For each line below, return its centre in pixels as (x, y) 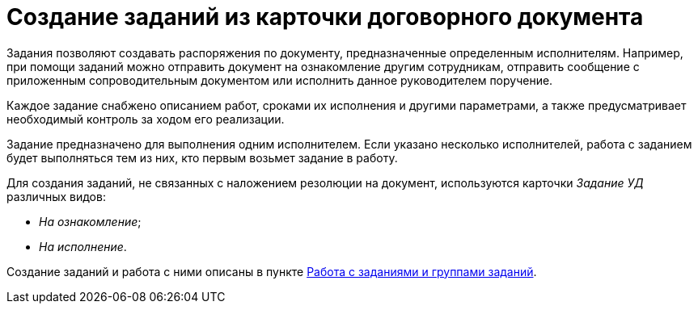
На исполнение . (83, 246)
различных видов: (56, 196)
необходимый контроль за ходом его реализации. (146, 119)
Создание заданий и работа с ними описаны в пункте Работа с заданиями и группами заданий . (272, 271)
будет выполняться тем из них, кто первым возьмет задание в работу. (202, 157)
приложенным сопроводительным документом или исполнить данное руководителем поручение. (280, 80)
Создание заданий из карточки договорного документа (325, 17)
